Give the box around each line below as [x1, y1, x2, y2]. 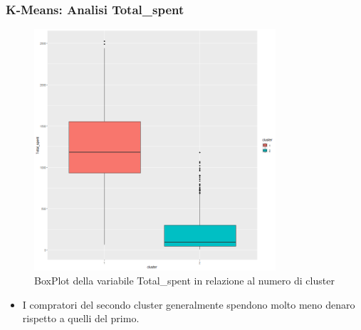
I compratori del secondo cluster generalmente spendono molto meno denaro [22, 297, 355, 312]
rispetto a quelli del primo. [22, 311, 140, 326]
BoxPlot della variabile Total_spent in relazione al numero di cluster [34, 273, 335, 287]
